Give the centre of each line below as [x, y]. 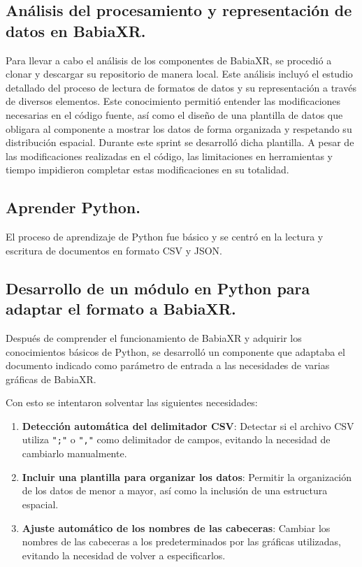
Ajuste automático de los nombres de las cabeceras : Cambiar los [176, 527]
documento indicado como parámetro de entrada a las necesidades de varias [168, 365]
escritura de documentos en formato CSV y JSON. [114, 250]
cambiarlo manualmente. [74, 453]
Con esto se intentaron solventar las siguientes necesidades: [132, 402]
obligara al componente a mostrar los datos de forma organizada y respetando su [179, 128]
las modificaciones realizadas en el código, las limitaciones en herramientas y [169, 156]
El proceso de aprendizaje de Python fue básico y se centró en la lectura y [165, 237]
